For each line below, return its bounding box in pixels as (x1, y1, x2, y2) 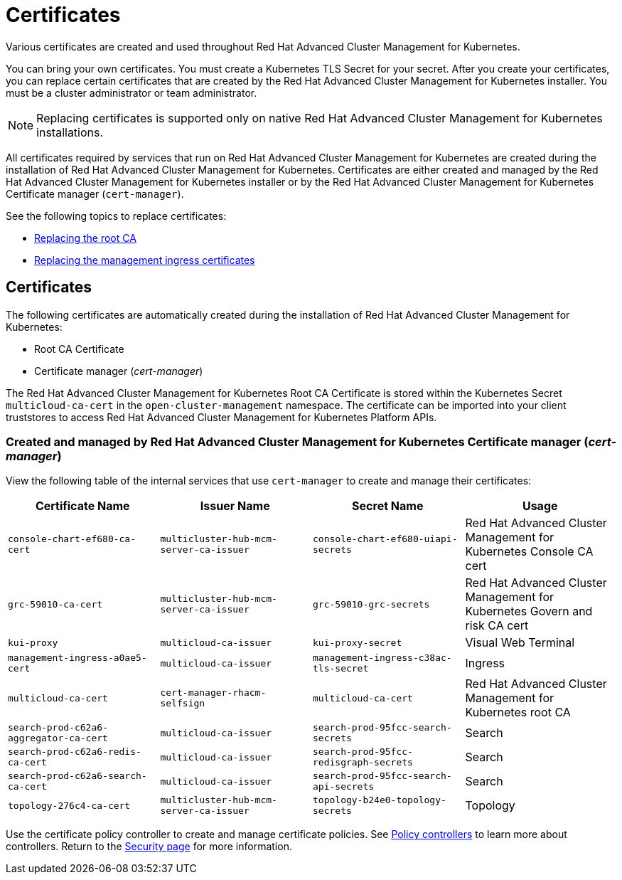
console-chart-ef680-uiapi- (313, 534, 458, 545)
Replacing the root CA (34, 231, 136, 244)
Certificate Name (35, 499, 130, 514)
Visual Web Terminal (465, 635, 575, 650)
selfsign (160, 698, 205, 709)
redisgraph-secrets (313, 757, 413, 768)
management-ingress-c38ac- (313, 652, 452, 664)
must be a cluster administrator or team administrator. (6, 86, 257, 99)
